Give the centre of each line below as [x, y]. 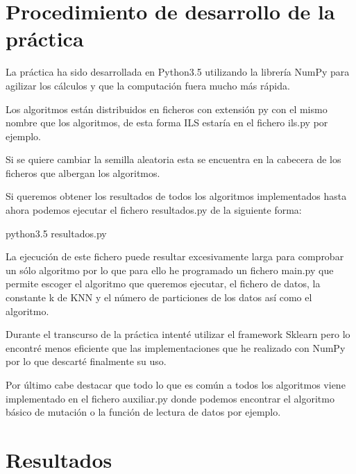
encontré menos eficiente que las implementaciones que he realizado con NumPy [176, 347]
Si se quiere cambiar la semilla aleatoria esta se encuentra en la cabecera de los [173, 159]
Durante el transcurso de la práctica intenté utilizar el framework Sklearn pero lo [178, 334]
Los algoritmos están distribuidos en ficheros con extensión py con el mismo [167, 109]
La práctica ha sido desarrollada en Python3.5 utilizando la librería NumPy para [178, 72]
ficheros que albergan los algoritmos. [83, 172]
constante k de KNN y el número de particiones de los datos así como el [159, 297]
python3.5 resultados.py [56, 233]
